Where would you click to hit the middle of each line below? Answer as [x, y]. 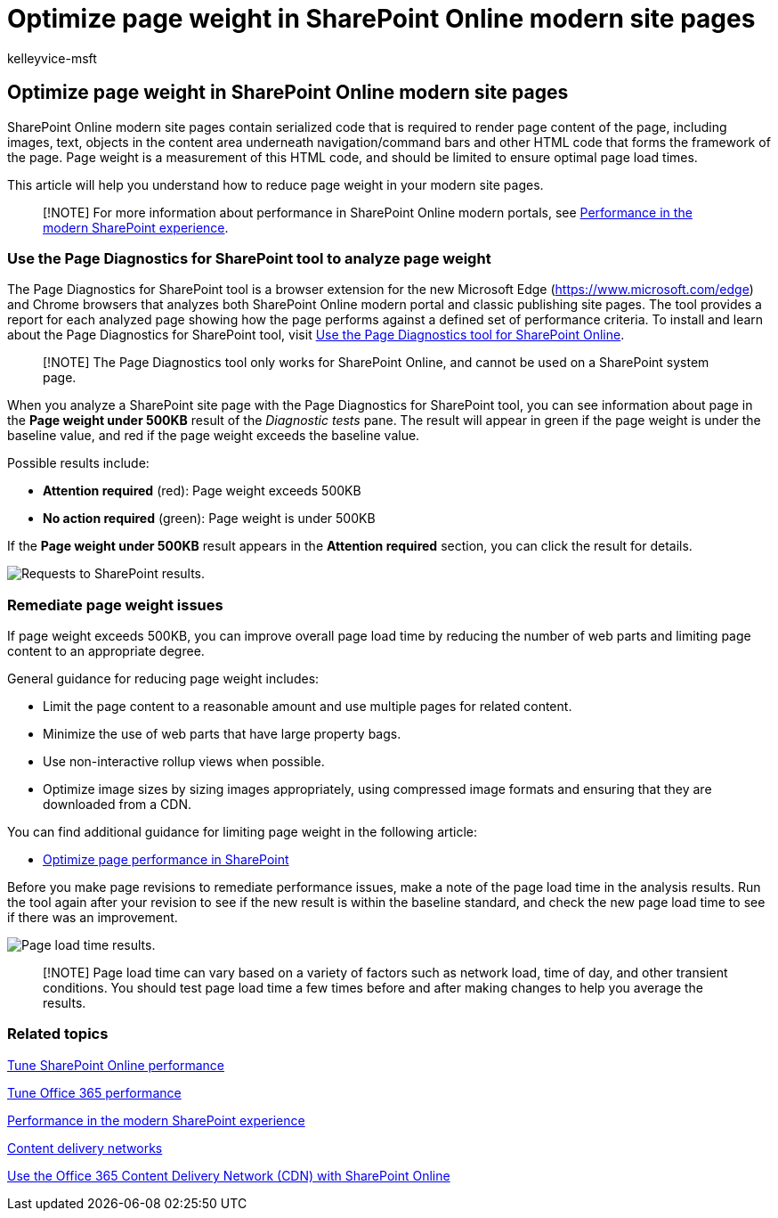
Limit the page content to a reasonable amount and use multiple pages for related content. [308, 707]
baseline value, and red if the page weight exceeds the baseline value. [214, 436]
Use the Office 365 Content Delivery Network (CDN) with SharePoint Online [229, 1175]
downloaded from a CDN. [117, 805]
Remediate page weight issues [115, 605]
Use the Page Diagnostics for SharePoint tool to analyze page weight [249, 258]
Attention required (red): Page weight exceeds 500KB [202, 491]
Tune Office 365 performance [94, 1092]
